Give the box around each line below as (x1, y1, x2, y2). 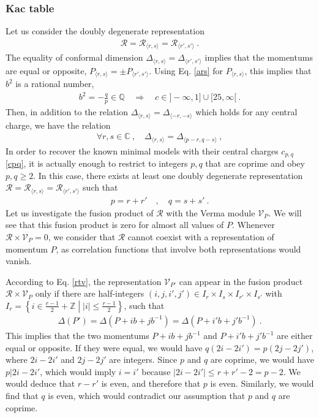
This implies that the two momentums (6, 329, 149, 341)
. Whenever (232, 218, 275, 231)
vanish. (6, 254, 32, 267)
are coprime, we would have (210, 353, 315, 366)
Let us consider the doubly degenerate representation (6, 25, 205, 37)
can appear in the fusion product (179, 275, 303, 287)
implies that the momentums (205, 51, 313, 64)
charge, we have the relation (6, 118, 111, 131)
